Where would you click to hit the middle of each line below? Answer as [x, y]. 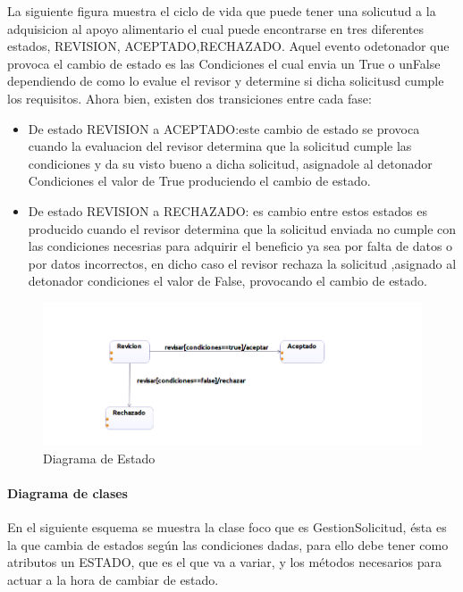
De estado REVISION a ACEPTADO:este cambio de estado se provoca [224, 128]
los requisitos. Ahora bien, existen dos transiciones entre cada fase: [189, 98]
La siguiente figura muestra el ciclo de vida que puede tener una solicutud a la [222, 11]
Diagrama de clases [67, 492]
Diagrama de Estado [99, 458]
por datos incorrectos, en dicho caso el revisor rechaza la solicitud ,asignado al [242, 263]
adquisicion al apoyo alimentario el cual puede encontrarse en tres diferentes [215, 28]
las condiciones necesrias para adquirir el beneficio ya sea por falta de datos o [240, 246]
